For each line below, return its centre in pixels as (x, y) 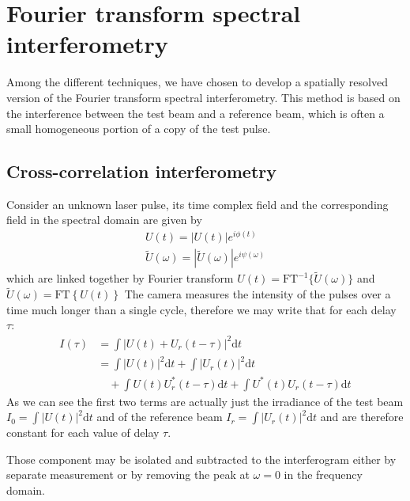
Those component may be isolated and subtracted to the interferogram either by (201, 459)
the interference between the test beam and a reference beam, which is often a (196, 113)
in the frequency (323, 474)
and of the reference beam (160, 417)
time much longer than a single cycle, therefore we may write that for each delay (201, 309)
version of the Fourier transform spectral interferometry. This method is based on (203, 97)
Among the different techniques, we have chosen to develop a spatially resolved (197, 82)
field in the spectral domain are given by (104, 220)
